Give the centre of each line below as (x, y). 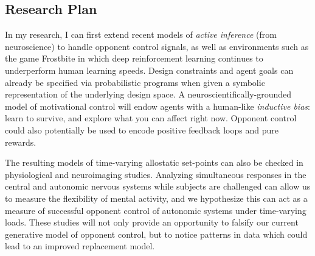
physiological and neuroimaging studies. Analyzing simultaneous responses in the (156, 174)
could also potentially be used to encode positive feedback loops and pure (142, 130)
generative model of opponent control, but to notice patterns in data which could (156, 234)
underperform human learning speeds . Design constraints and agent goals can (149, 70)
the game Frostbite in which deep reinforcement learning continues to (134, 58)
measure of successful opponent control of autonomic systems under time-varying (156, 210)
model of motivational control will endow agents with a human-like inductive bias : (157, 106)
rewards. (21, 142)
